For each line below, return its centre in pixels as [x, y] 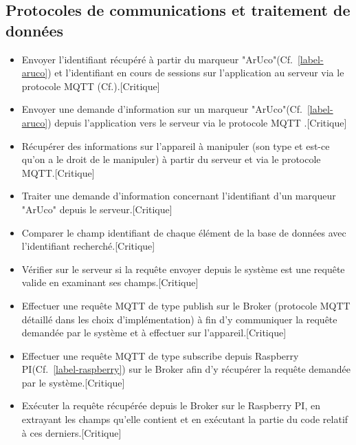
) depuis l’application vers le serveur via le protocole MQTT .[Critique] [197, 122]
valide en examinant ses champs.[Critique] [110, 282]
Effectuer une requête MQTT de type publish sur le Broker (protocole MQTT [186, 305]
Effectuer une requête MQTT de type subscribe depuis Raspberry [160, 355]
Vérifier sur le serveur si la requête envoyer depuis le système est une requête [183, 269]
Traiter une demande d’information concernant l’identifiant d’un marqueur [179, 196]
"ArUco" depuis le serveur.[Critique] [97, 209]
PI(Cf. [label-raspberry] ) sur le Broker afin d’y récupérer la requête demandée [186, 369]
